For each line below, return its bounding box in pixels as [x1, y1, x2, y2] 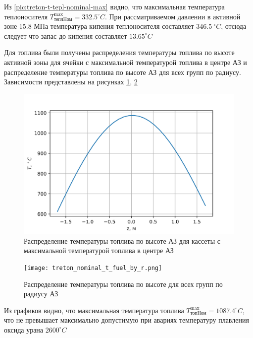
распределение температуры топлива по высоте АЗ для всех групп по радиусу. [4, 67, 241, 77]
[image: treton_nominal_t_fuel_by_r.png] [24, 264, 162, 271]
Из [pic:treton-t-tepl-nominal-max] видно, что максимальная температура [4, 1, 225, 11]
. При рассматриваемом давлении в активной [104, 11, 241, 21]
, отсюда [221, 21, 247, 31]
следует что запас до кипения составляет [4, 30, 127, 41]
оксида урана [4, 324, 44, 335]
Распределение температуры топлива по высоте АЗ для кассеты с [24, 235, 220, 246]
